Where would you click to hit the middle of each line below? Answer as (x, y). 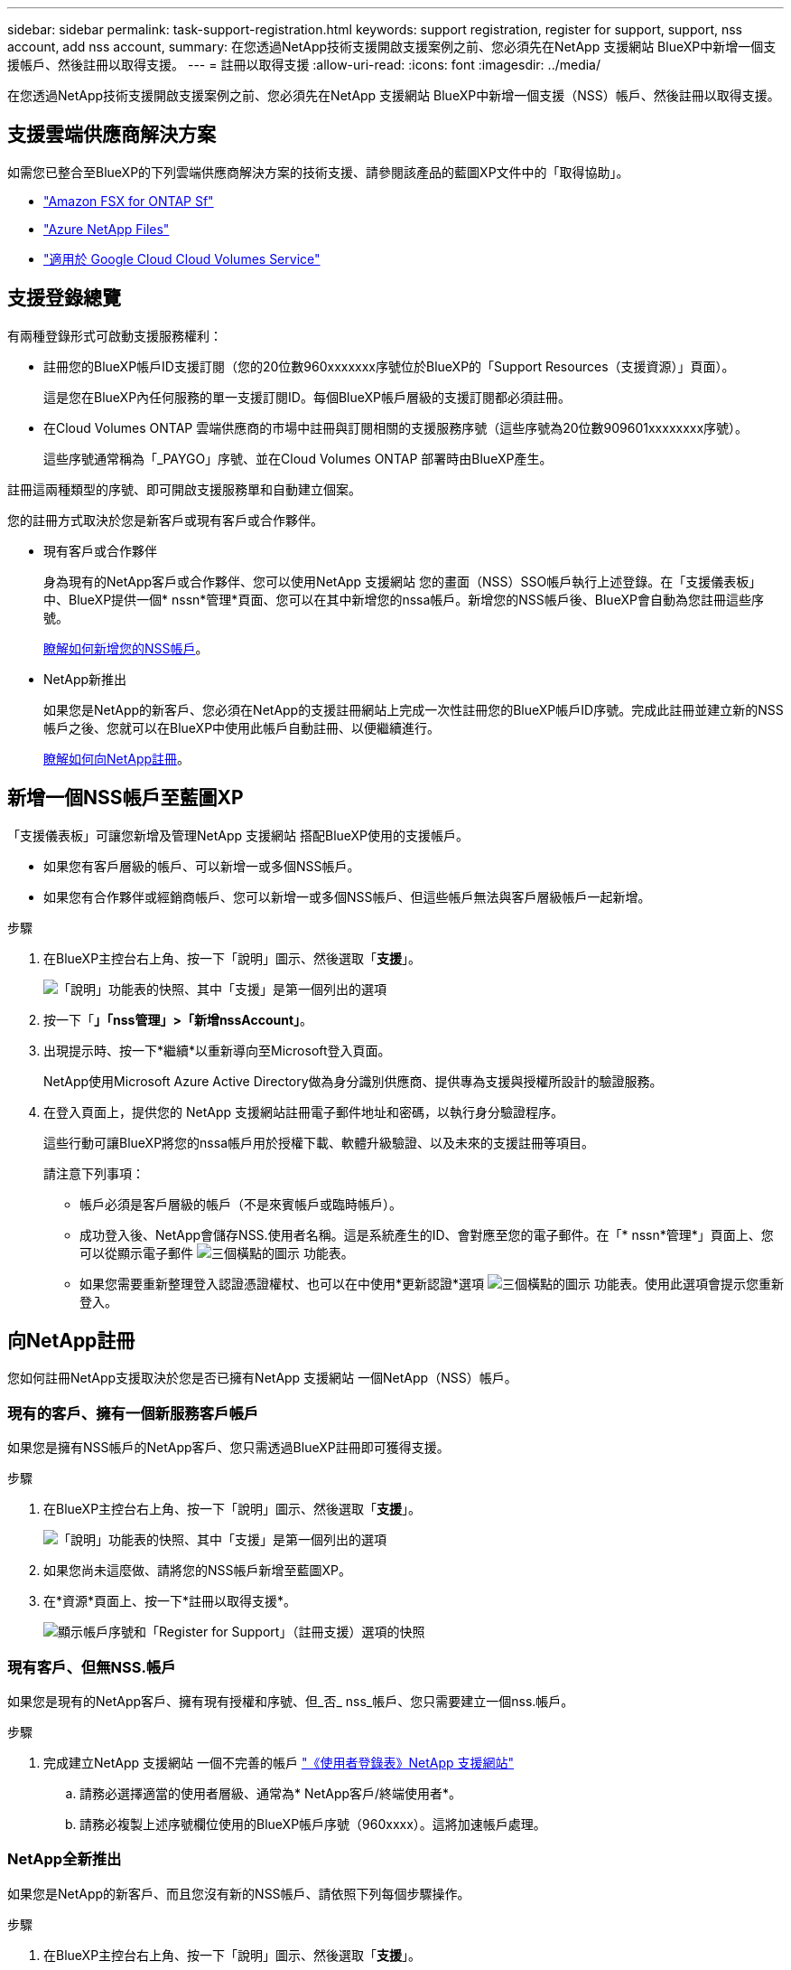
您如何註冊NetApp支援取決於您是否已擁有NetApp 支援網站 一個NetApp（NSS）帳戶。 (262, 1378)
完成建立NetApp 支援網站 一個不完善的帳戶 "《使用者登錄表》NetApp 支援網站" (279, 1762)
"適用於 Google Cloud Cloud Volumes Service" (182, 258)
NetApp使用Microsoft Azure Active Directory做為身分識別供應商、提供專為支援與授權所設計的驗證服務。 (353, 1081)
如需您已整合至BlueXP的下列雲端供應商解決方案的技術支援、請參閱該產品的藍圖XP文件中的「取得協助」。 (318, 172)
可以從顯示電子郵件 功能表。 (217, 1252)
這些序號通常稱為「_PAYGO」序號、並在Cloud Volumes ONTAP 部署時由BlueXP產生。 (298, 458)
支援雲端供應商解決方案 (112, 135)
